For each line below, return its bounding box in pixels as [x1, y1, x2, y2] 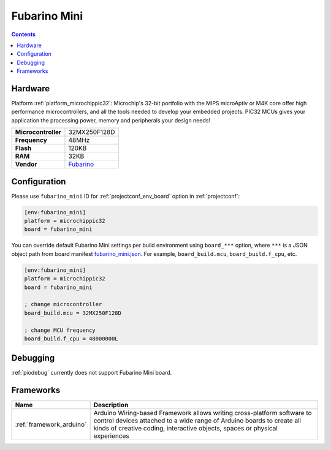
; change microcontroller [24, 301, 102, 308]
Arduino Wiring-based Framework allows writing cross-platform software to [93, 409, 312, 418]
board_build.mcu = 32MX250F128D [24, 309, 122, 317]
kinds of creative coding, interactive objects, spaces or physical [93, 424, 278, 433]
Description [93, 401, 129, 410]
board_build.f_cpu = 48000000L [24, 335, 119, 342]
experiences [93, 432, 129, 440]
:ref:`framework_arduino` [15, 420, 87, 429]
